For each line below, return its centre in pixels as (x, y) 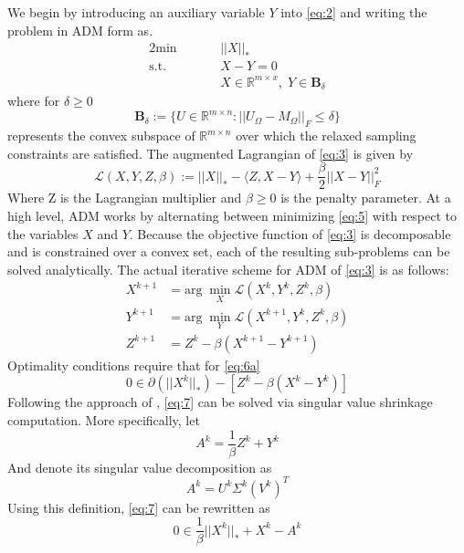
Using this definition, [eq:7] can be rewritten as (139, 507)
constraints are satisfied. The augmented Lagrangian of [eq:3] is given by (211, 153)
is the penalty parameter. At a (366, 198)
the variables (43, 233)
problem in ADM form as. (80, 30)
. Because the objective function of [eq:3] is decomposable (290, 233)
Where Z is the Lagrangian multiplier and (125, 198)
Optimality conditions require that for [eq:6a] (134, 365)
